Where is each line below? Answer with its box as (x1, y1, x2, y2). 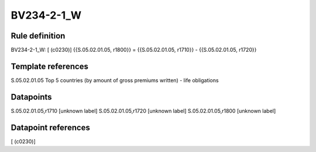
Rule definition (11, 31, 66, 41)
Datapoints (11, 92, 52, 102)
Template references (11, 61, 89, 71)
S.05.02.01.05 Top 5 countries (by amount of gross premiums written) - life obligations (11, 76, 219, 84)
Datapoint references (11, 122, 91, 132)
